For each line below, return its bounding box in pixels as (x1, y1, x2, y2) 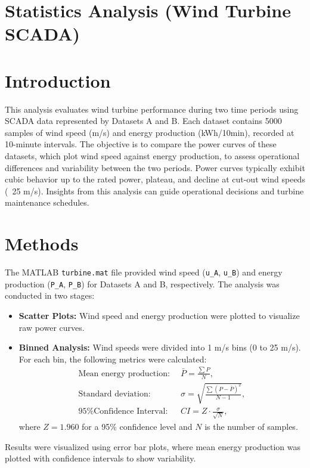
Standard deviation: (78, 390, 151, 399)
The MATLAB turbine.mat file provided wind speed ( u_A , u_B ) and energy (5, 266, 283, 278)
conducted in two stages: (5, 289, 95, 302)
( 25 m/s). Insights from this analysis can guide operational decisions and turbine (5, 184, 304, 197)
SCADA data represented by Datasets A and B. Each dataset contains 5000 (5, 114, 282, 127)
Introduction (5, 68, 111, 92)
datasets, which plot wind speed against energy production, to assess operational (5, 150, 300, 162)
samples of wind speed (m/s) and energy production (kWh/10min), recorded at (5, 126, 294, 138)
